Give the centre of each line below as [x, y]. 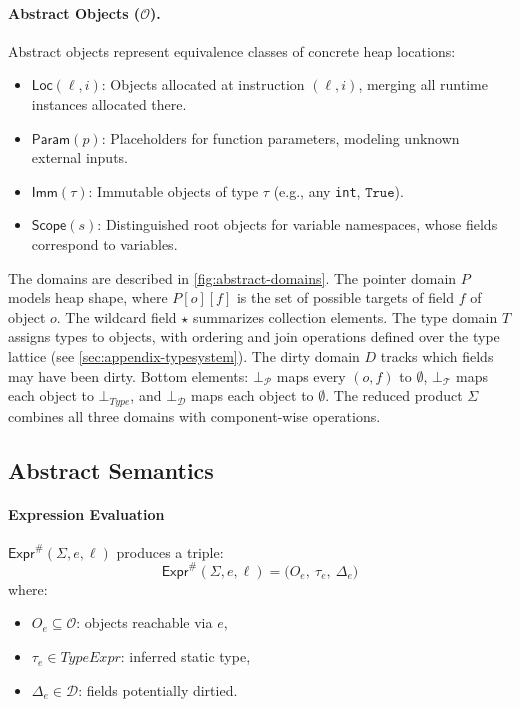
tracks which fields [437, 355]
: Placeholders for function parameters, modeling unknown [280, 137]
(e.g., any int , [317, 190]
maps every [311, 375]
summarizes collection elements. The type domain [345, 316]
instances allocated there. [109, 103]
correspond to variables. [104, 244]
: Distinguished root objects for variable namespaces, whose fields [297, 224]
